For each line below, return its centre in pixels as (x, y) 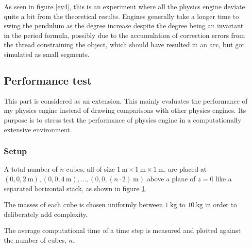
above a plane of (171, 178)
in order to (221, 204)
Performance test (48, 80)
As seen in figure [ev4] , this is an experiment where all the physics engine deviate (125, 6)
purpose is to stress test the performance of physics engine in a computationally (123, 119)
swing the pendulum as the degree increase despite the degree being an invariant (124, 26)
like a (224, 178)
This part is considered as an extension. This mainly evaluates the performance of (126, 100)
